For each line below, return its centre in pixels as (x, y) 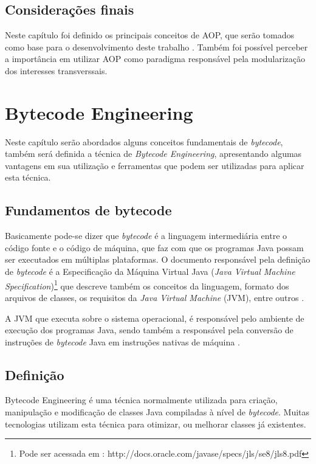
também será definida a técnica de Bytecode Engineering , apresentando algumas (153, 154)
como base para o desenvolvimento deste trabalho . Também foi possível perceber (156, 47)
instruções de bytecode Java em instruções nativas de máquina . (122, 341)
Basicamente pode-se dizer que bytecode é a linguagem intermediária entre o (146, 236)
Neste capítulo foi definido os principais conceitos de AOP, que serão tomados (149, 35)
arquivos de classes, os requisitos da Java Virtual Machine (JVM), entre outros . (155, 297)
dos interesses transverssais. (56, 70)
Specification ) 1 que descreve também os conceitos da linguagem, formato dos (147, 285)
